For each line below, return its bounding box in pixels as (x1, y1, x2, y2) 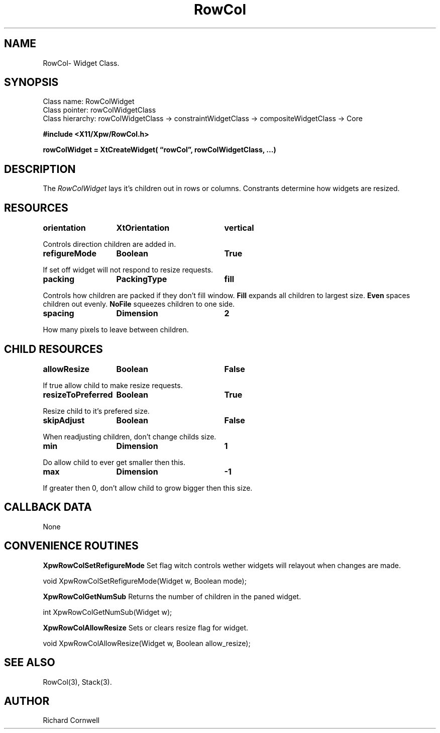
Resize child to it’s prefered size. (43, 406, 150, 415)
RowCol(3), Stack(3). (43, 677, 112, 686)
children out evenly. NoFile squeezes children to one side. (43, 300, 235, 309)
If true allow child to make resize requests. (43, 381, 183, 390)
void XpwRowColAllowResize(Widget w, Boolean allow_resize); (43, 638, 251, 648)
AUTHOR (4, 694, 50, 707)
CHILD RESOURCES (4, 342, 103, 355)
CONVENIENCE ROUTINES (4, 539, 139, 553)
